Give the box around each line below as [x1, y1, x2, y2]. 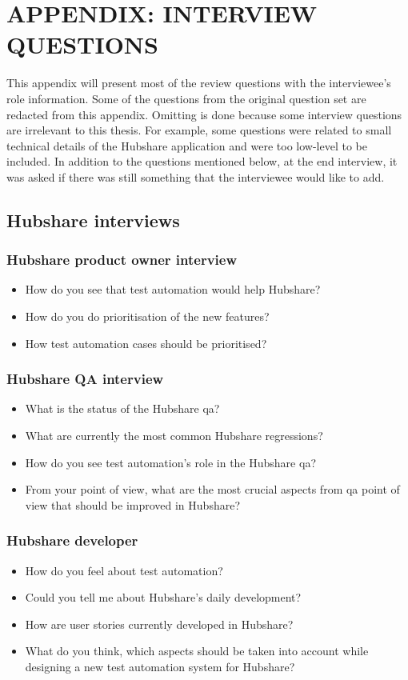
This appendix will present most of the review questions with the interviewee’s [6, 74, 391, 91]
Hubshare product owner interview [6, 250, 238, 270]
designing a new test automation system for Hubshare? [25, 658, 295, 675]
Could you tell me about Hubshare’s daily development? [25, 589, 302, 606]
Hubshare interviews [6, 207, 180, 232]
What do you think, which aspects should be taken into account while [25, 642, 369, 659]
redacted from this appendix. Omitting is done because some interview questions [6, 106, 402, 122]
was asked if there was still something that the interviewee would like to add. [6, 168, 385, 185]
